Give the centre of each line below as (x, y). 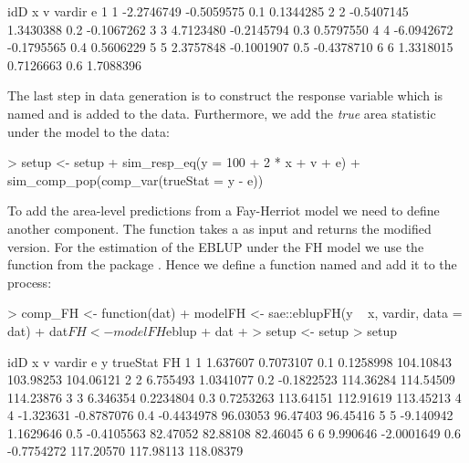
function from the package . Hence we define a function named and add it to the (232, 264)
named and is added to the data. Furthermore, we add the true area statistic (222, 113)
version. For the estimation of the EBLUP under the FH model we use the (216, 246)
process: (30, 282)
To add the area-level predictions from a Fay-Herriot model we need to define (224, 210)
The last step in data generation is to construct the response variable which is (225, 95)
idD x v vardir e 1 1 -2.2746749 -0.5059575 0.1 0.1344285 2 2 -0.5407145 (208, 11)
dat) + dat (38, 330)
